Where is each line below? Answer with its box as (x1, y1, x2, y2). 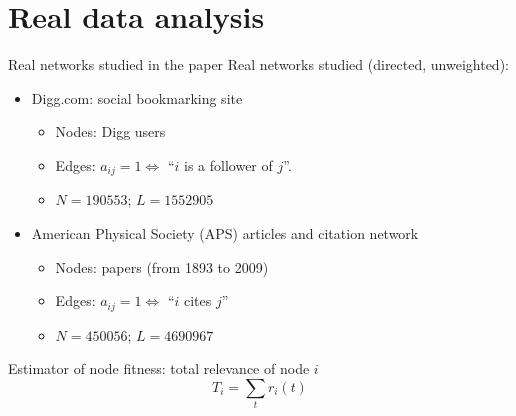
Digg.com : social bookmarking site (31, 87, 243, 108)
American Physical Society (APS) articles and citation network (31, 222, 419, 243)
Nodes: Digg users (55, 121, 166, 142)
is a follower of (184, 154, 273, 175)
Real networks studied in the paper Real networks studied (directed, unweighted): (8, 54, 509, 75)
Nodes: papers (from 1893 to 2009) (55, 256, 269, 277)
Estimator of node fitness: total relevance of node (8, 358, 310, 379)
